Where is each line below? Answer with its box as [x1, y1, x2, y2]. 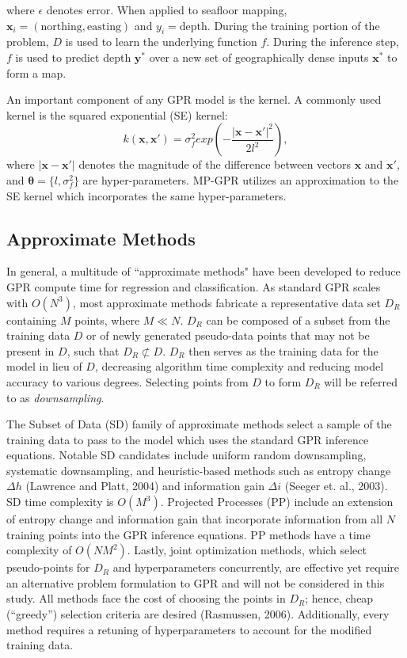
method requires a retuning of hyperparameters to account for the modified [6, 621, 372, 637]
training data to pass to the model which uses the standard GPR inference [6, 431, 369, 447]
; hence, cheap [305, 590, 374, 607]
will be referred [324, 373, 397, 390]
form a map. [6, 64, 67, 81]
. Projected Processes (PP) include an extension [160, 493, 394, 510]
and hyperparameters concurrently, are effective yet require [112, 559, 400, 576]
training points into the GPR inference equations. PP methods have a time [6, 526, 371, 542]
